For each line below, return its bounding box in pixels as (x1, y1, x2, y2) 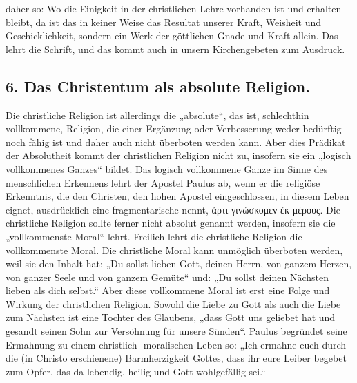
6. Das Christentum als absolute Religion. (6, 75, 310, 96)
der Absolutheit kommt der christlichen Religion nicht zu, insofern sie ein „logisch (6, 148, 351, 163)
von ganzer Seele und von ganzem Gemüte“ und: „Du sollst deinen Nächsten (6, 269, 329, 284)
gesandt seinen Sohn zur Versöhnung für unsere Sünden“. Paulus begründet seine (6, 324, 347, 338)
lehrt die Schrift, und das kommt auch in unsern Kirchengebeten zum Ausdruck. (6, 41, 345, 56)
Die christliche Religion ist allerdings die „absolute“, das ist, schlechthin (6, 107, 309, 122)
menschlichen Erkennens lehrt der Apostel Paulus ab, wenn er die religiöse (6, 175, 320, 189)
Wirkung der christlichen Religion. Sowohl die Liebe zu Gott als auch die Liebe (6, 296, 341, 311)
